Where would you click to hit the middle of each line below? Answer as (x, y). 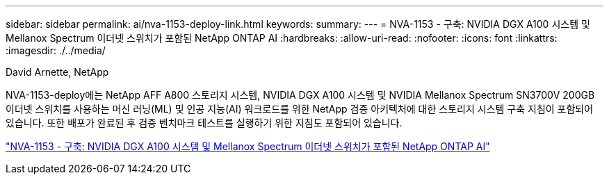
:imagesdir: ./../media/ (56, 50)
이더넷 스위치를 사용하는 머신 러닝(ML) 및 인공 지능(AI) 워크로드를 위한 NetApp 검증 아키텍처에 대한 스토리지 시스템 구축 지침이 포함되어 (300, 109)
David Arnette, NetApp (57, 72)
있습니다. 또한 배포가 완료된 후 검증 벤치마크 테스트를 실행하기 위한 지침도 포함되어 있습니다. (204, 123)
